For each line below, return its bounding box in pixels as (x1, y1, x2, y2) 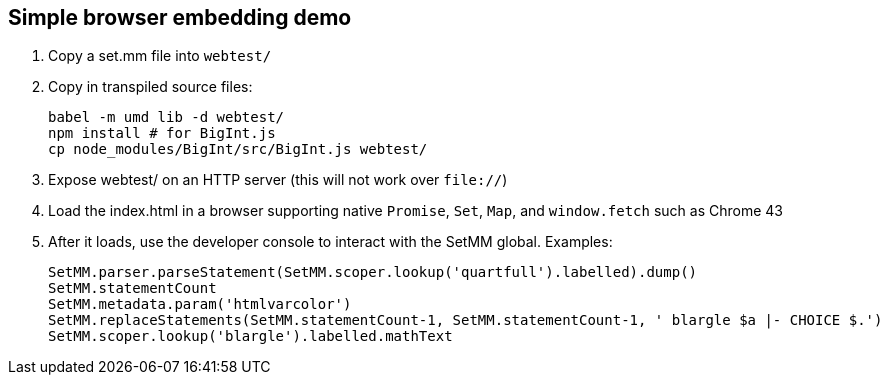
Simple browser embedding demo (8, 5, 352, 30)
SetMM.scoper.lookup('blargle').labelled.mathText (48, 328, 453, 345)
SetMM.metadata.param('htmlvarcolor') (48, 296, 352, 313)
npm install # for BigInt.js (48, 125, 276, 142)
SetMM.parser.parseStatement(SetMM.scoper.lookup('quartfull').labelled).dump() (48, 264, 698, 281)
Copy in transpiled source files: (48, 78, 253, 96)
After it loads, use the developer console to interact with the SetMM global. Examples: (48, 233, 613, 251)
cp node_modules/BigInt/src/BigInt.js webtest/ (48, 141, 428, 158)
